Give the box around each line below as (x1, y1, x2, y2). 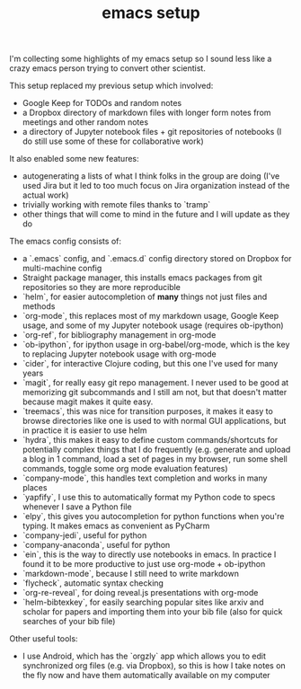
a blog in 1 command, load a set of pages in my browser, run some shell (22, 454, 288, 464)
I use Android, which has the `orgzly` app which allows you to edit (22, 650, 267, 662)
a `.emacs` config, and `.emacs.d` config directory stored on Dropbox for (22, 253, 292, 264)
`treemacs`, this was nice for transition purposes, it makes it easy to (22, 406, 274, 417)
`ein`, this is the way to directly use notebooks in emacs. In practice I (22, 549, 277, 560)
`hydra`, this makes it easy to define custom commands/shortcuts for (22, 435, 279, 446)
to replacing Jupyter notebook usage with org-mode (22, 349, 217, 359)
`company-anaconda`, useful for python (22, 540, 171, 551)
